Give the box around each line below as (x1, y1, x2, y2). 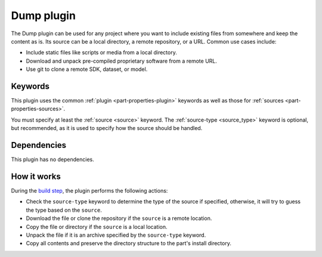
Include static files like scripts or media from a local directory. (26, 49, 177, 56)
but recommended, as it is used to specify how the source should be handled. (11, 125, 203, 132)
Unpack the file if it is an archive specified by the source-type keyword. (26, 231, 206, 239)
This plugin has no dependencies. (11, 156, 95, 163)
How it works (11, 171, 61, 181)
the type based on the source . (26, 206, 103, 213)
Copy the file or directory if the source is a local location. (26, 223, 168, 230)
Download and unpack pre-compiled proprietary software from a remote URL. (26, 57, 218, 64)
